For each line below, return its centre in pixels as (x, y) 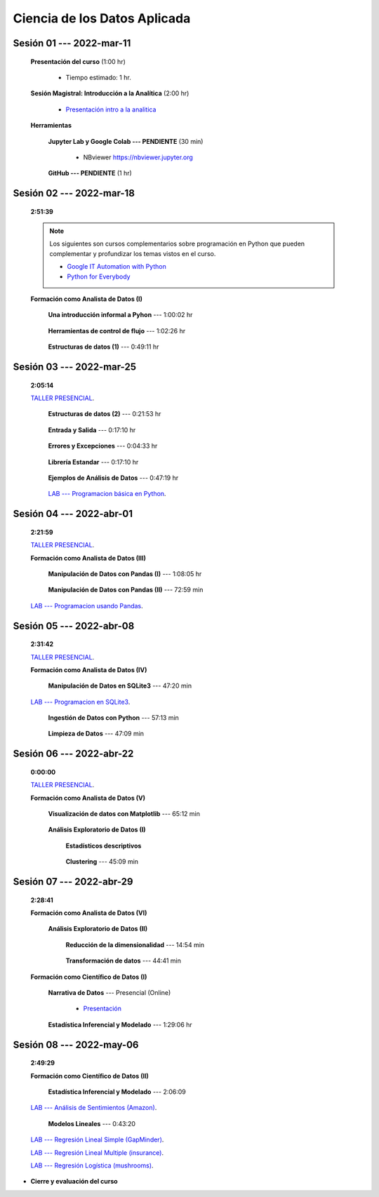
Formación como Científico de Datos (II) (89, 1076)
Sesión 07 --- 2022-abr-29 (73, 882)
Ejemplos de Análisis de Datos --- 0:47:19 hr (113, 478)
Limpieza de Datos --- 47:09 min (96, 734)
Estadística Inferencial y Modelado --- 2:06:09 (117, 1092)
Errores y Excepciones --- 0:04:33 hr (103, 446)
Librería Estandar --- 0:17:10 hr (93, 462)
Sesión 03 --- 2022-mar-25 (75, 367)
